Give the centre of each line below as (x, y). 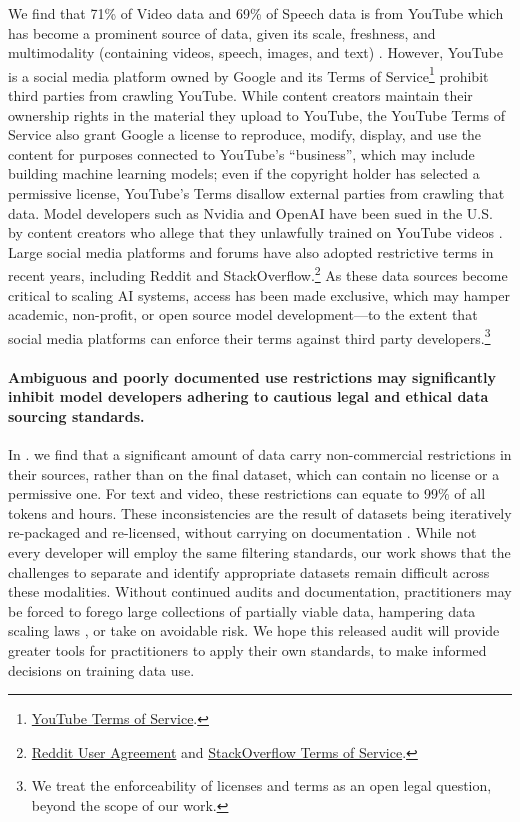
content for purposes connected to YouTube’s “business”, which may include (241, 153)
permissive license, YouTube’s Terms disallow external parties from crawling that (256, 193)
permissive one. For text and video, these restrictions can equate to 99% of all (247, 493)
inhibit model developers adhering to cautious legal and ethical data (248, 396)
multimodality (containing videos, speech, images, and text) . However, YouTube (255, 52)
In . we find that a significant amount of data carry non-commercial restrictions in (260, 454)
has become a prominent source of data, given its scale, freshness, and (222, 32)
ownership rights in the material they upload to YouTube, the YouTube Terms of (257, 114)
